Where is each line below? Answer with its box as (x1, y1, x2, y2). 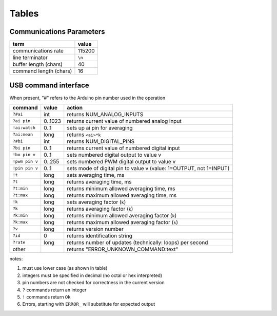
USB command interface (9, 81, 89, 90)
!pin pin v (12, 165, 38, 171)
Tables (9, 8, 39, 19)
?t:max (12, 193, 28, 198)
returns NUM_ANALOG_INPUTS (67, 110, 144, 118)
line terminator (12, 54, 48, 61)
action (67, 104, 83, 111)
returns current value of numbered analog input (67, 117, 182, 124)
